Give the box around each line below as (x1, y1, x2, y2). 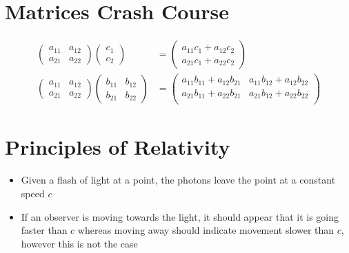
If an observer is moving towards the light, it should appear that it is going (21, 209, 339, 223)
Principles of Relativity (5, 133, 230, 161)
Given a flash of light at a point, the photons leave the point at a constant (21, 173, 336, 187)
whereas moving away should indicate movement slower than (77, 223, 335, 237)
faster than (21, 223, 68, 237)
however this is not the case (21, 236, 138, 250)
